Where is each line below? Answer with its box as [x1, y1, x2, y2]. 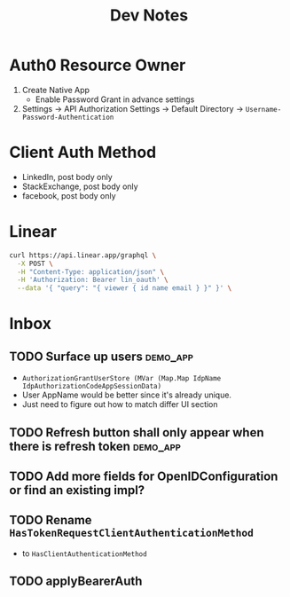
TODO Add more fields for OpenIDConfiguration [9, 468, 278, 483]
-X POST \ [17, 259, 53, 268]
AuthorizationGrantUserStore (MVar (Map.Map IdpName [21, 374, 222, 383]
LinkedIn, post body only [21, 171, 113, 182]
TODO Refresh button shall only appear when [9, 425, 264, 440]
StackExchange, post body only [21, 181, 139, 192]
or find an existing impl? [9, 483, 145, 498]
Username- [245, 105, 282, 114]
